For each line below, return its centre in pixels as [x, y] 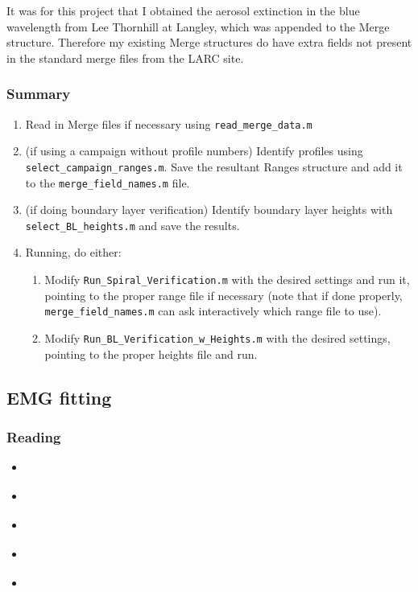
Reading [34, 436]
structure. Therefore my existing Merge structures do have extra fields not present [209, 42]
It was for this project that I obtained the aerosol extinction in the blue [183, 10]
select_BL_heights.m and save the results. [132, 225]
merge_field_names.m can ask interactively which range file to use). [213, 311]
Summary [39, 94]
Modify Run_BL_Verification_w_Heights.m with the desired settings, [217, 337]
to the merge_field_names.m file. [108, 182]
